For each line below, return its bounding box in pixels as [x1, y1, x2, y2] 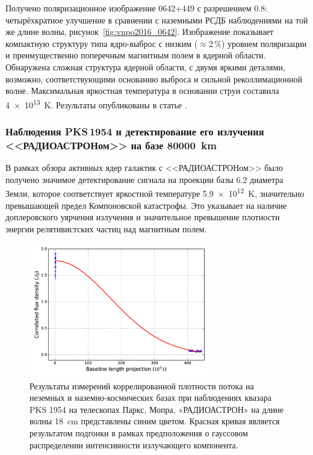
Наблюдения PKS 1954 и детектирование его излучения [5, 123, 264, 138]
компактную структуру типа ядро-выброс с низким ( [5, 37, 198, 49]
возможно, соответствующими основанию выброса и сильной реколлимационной [5, 72, 302, 85]
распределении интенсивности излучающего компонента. [29, 438, 238, 451]
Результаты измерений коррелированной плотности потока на [29, 379, 254, 392]
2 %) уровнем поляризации [208, 37, 307, 49]
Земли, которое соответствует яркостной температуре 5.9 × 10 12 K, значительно [5, 185, 305, 199]
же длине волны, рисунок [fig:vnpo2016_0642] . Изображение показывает [5, 25, 274, 38]
